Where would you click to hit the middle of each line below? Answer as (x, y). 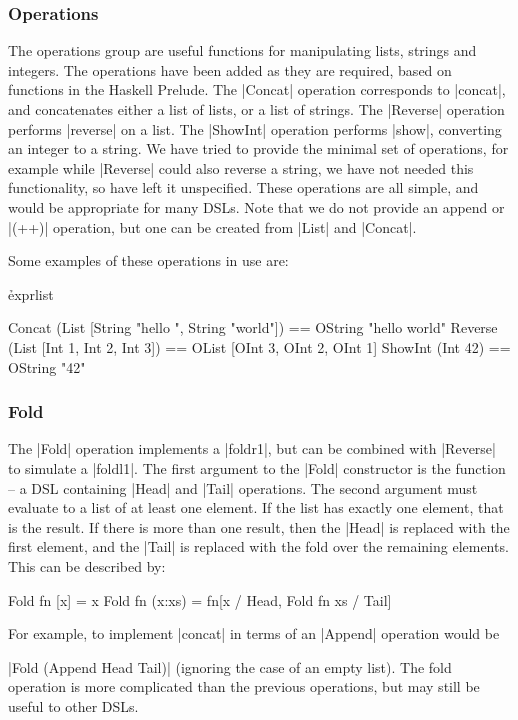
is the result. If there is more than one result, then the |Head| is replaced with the (259, 526)
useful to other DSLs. (73, 705)
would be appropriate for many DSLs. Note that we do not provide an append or (256, 206)
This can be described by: (87, 565)
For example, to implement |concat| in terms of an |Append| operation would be (254, 633)
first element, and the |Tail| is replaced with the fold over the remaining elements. (258, 546)
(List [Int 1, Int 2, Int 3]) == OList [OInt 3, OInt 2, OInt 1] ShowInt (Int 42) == (259, 346)
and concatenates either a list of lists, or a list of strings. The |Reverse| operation (256, 109)
